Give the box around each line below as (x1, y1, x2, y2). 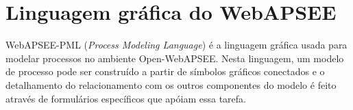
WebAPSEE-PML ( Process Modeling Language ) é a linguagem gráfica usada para (5, 38, 348, 52)
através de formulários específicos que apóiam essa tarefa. (5, 91, 246, 105)
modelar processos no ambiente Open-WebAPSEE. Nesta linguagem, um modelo (5, 51, 344, 65)
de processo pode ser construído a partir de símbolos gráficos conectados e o (5, 64, 325, 79)
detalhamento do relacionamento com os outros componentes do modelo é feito (5, 77, 337, 92)
